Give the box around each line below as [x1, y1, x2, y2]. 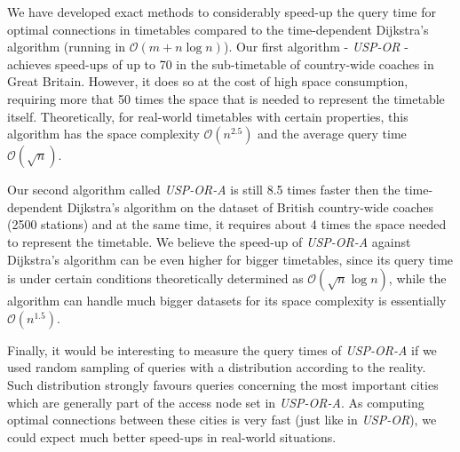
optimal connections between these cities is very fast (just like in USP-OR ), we [7, 410, 437, 429]
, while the [388, 269, 447, 288]
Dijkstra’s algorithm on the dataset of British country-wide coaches [67, 197, 434, 216]
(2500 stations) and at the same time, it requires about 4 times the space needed [7, 215, 447, 234]
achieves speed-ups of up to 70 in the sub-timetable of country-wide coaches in [7, 54, 434, 73]
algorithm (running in [7, 37, 126, 56]
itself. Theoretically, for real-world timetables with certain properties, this [7, 107, 408, 125]
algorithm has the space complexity [7, 124, 200, 143]
